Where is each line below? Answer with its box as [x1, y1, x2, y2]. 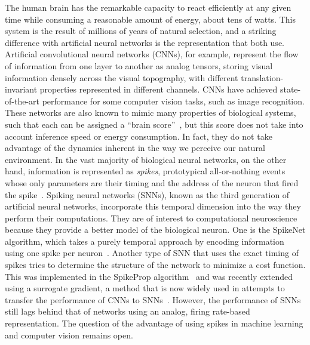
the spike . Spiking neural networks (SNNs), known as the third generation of [5, 188, 290, 201]
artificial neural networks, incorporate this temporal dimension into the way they [5, 200, 301, 212]
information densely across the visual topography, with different [5, 71, 238, 84]
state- [280, 83, 301, 96]
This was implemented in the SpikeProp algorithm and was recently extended [5, 270, 293, 282]
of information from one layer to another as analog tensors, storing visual [5, 59, 273, 72]
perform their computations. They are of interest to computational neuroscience [5, 211, 297, 224]
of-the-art [5, 94, 39, 107]
